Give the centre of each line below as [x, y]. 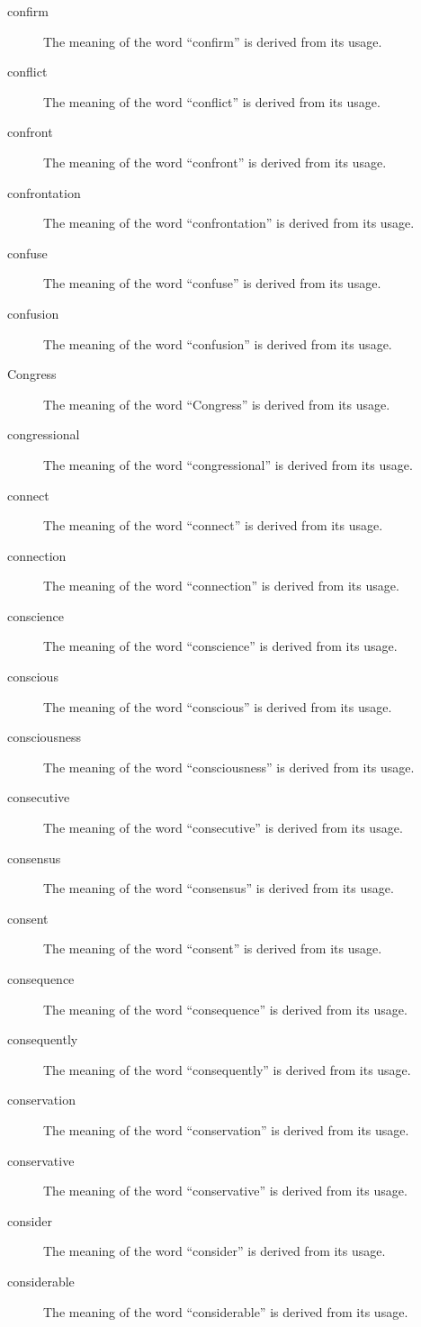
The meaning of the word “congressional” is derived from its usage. [228, 464]
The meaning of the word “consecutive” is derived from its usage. [223, 828]
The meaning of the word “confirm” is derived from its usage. [213, 41]
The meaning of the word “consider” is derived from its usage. [215, 1251]
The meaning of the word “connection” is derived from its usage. [221, 586]
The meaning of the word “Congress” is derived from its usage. [217, 404]
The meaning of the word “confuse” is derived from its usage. [212, 283]
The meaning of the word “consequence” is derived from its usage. [225, 1009]
